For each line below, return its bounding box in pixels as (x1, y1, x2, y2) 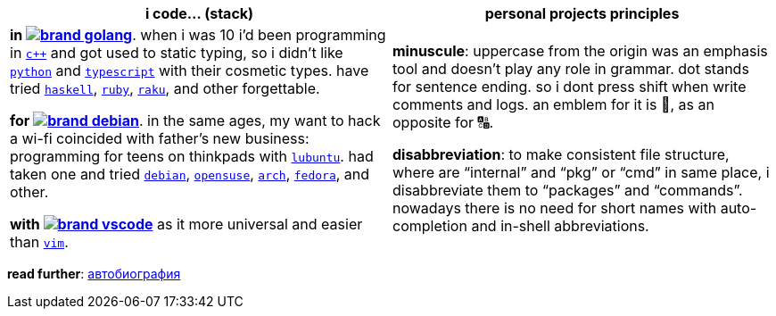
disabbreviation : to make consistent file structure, (392, 146, 730, 163)
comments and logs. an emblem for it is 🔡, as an (392, 96, 714, 113)
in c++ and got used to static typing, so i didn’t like (10, 44, 343, 62)
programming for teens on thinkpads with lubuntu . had (10, 147, 374, 165)
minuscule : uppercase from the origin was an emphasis (392, 42, 768, 60)
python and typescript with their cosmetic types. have (10, 62, 369, 79)
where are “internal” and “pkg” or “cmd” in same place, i (392, 163, 770, 181)
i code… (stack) (144, 4, 254, 22)
